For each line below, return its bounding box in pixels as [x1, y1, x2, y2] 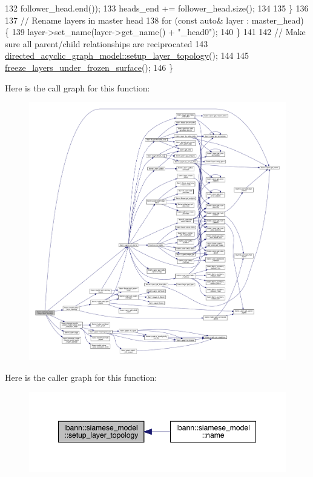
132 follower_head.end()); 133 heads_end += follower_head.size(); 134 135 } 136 [5, 2, 309, 14]
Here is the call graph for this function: [5, 81, 150, 94]
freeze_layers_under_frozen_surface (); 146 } [5, 61, 174, 73]
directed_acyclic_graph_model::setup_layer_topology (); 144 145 [5, 49, 249, 62]
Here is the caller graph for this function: [5, 370, 157, 383]
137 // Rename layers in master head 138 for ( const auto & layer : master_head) [5, 13, 304, 26]
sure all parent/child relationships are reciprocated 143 [5, 37, 208, 50]
